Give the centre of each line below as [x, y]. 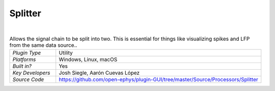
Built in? [22, 66]
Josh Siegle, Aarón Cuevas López [99, 73]
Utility [66, 53]
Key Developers [31, 73]
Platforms [24, 59]
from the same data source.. [43, 45]
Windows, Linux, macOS [88, 59]
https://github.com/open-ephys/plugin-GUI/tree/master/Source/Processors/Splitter [158, 80]
